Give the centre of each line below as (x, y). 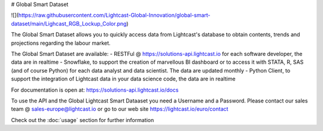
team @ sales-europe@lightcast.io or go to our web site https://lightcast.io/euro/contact (120, 109)
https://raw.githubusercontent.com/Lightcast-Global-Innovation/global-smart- (114, 15)
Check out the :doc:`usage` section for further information (83, 120)
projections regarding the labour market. (61, 43)
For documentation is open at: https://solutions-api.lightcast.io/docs (95, 90)
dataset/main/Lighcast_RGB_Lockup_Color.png (69, 23)
